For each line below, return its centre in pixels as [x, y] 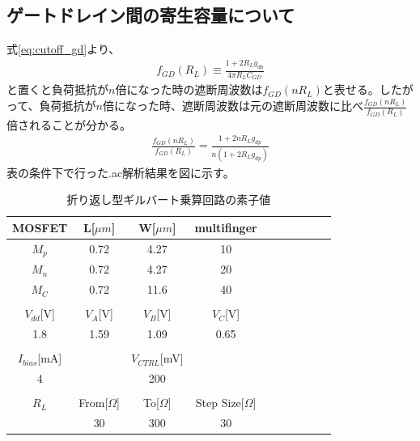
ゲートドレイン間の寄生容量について [151, 15]
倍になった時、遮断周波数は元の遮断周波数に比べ [233, 106]
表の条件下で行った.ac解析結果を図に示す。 [121, 172]
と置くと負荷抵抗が [57, 89]
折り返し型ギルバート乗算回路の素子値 [169, 199]
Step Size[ [220, 403]
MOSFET [40, 227]
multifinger [226, 227]
